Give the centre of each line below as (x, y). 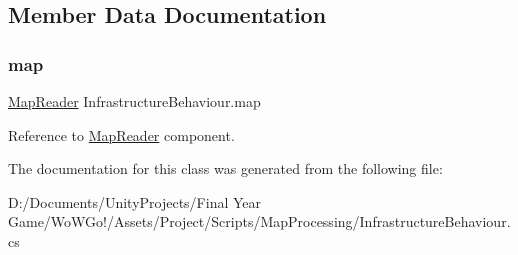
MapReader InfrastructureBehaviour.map (134, 101)
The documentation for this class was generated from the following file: (225, 168)
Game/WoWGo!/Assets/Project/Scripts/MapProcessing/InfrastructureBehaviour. (259, 221)
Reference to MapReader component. (121, 134)
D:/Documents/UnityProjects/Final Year (135, 201)
